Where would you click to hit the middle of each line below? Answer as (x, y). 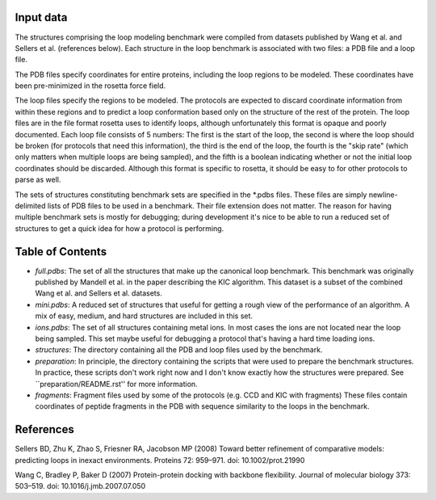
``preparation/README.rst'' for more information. (116, 384)
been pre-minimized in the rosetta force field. (90, 86)
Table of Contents (61, 252)
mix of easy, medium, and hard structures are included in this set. (144, 316)
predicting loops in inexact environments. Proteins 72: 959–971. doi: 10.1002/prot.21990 (160, 460)
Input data (41, 17)
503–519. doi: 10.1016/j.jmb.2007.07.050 (80, 486)
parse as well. (38, 180)
